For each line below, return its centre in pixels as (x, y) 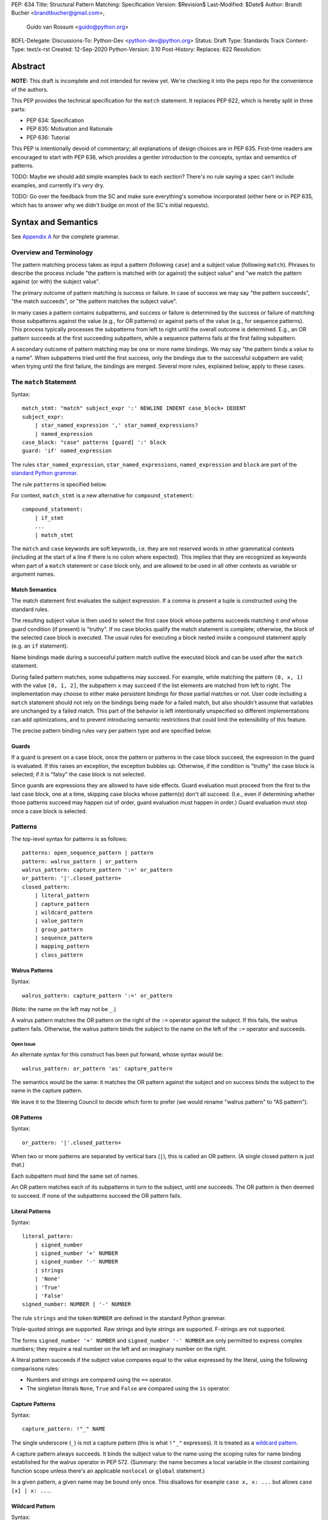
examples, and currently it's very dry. (58, 185)
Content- (297, 41)
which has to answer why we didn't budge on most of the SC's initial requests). (110, 205)
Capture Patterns (33, 1404)
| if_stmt (49, 518)
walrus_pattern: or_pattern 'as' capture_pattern (97, 1068)
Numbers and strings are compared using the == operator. (99, 1380)
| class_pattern (59, 955)
